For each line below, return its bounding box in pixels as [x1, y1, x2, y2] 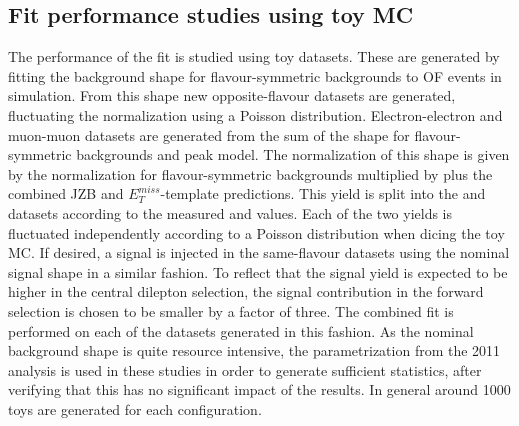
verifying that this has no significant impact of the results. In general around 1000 [8, 379, 511, 400]
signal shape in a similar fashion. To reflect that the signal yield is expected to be [8, 261, 508, 282]
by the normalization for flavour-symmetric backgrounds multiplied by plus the [8, 163, 493, 184]
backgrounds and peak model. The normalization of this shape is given [76, 144, 510, 165]
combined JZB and [8, 183, 124, 204]
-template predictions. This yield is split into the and [160, 183, 486, 204]
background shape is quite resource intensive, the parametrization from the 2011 [8, 340, 501, 361]
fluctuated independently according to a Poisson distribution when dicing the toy [8, 222, 505, 243]
